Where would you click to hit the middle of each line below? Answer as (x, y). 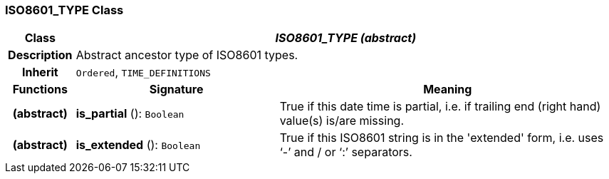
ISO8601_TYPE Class (64, 10)
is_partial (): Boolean (130, 114)
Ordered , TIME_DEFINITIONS (143, 72)
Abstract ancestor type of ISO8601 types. (187, 55)
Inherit (40, 72)
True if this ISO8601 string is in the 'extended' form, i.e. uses (442, 138)
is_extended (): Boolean (138, 145)
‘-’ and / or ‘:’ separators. (346, 152)
